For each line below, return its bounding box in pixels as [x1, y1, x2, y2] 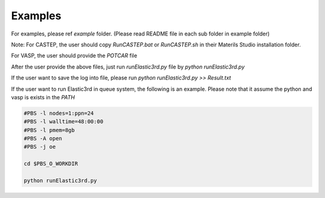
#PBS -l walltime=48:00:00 [23, 118, 104, 125]
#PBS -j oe [23, 143, 56, 150]
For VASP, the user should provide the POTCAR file [11, 52, 138, 60]
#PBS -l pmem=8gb [23, 126, 75, 134]
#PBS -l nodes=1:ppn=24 [23, 110, 94, 117]
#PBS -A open [23, 135, 63, 142]
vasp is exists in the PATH [11, 93, 75, 101]
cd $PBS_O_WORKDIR [23, 160, 78, 167]
